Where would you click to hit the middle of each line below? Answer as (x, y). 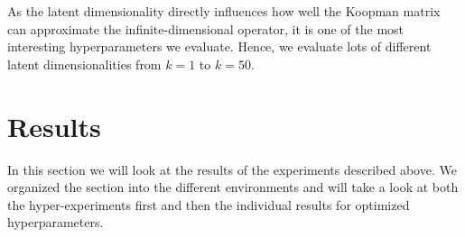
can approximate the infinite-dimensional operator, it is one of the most (206, 28)
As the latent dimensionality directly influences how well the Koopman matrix (224, 11)
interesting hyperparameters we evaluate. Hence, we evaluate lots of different (219, 46)
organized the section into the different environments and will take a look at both (233, 187)
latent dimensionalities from (84, 64)
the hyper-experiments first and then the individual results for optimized (209, 204)
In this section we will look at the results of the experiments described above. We (232, 169)
